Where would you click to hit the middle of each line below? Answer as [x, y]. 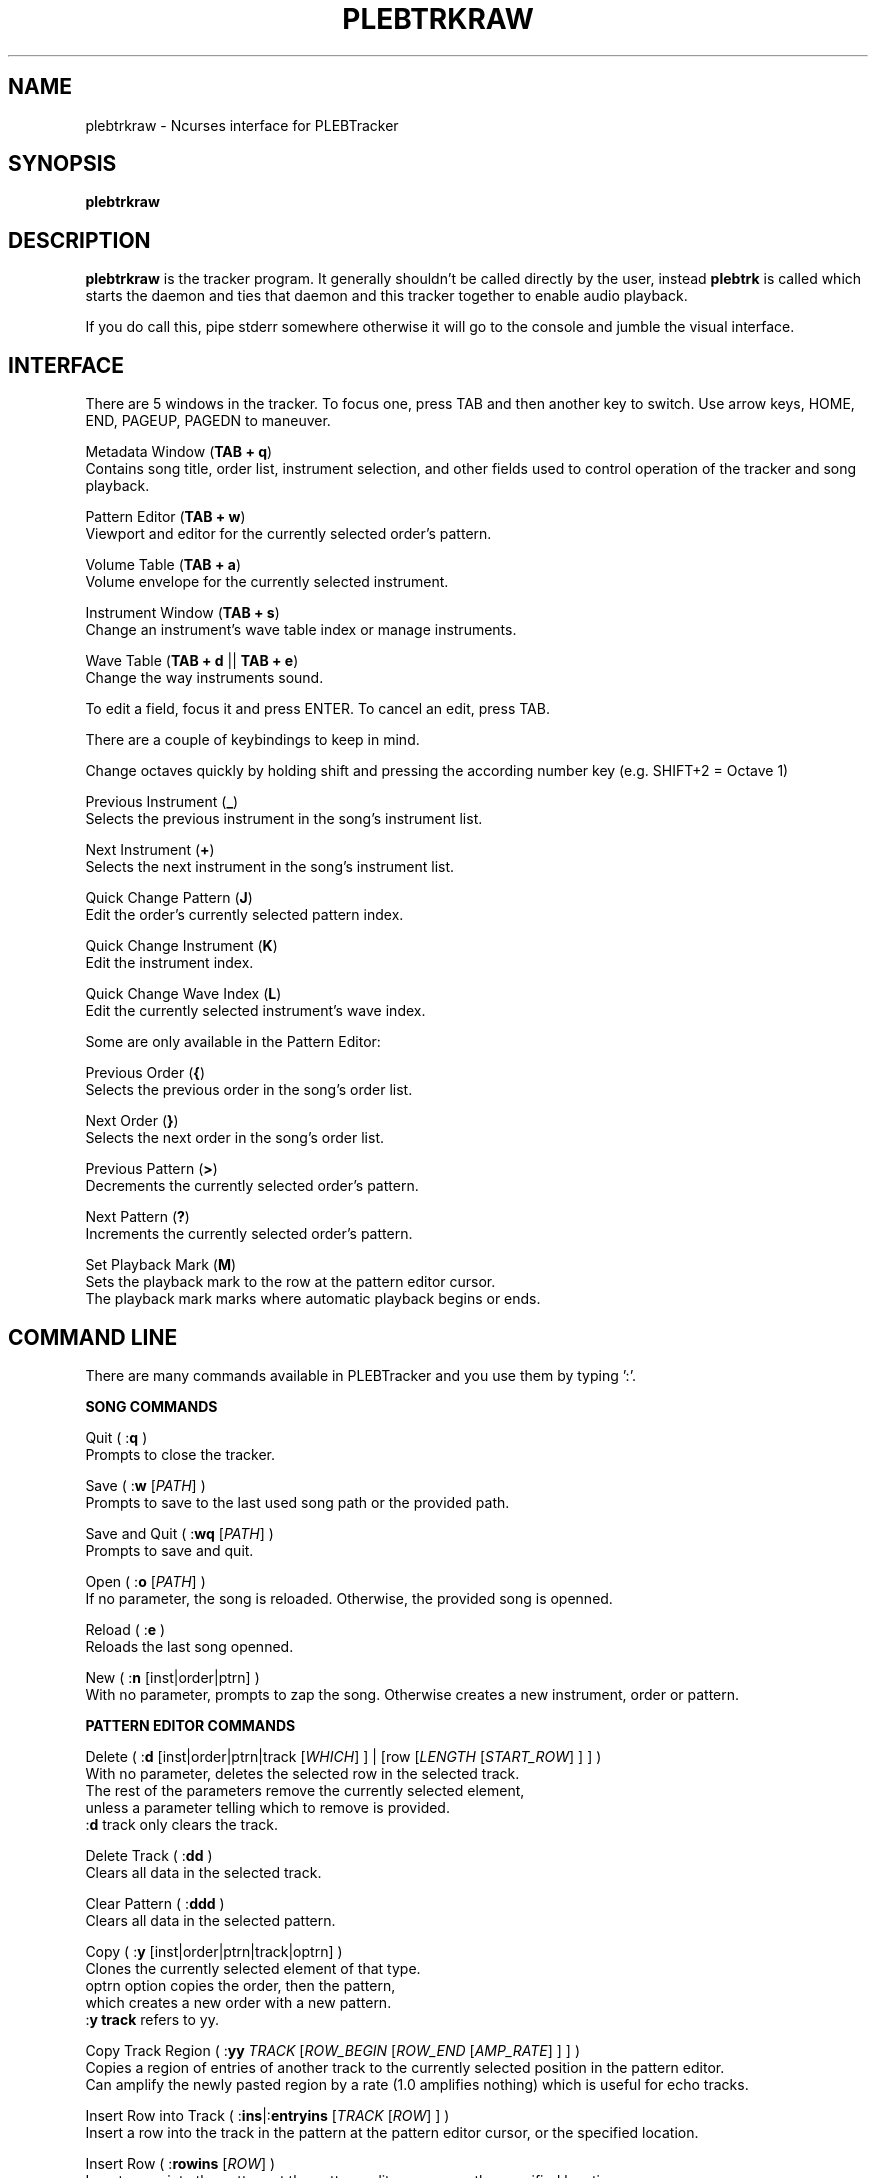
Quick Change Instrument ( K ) [181, 946]
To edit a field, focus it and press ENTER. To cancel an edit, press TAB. [317, 709]
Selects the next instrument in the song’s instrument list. [270, 867]
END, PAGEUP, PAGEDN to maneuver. [208, 421]
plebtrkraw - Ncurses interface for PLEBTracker [242, 125]
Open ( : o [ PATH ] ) [145, 1581]
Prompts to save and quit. [169, 1550]
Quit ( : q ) [116, 1437]
